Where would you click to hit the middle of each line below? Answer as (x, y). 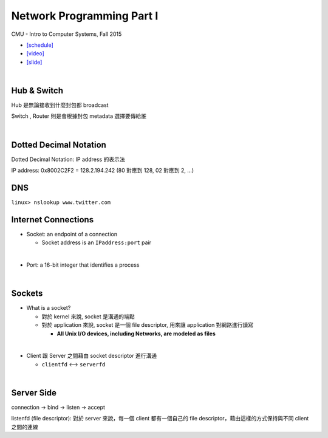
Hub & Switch (37, 90)
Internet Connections (53, 220)
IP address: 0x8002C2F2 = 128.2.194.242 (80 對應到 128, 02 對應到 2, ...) (103, 171)
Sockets (27, 294)
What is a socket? (49, 308)
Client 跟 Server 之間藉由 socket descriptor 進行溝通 (92, 356)
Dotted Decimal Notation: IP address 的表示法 (68, 159)
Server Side (34, 393)
